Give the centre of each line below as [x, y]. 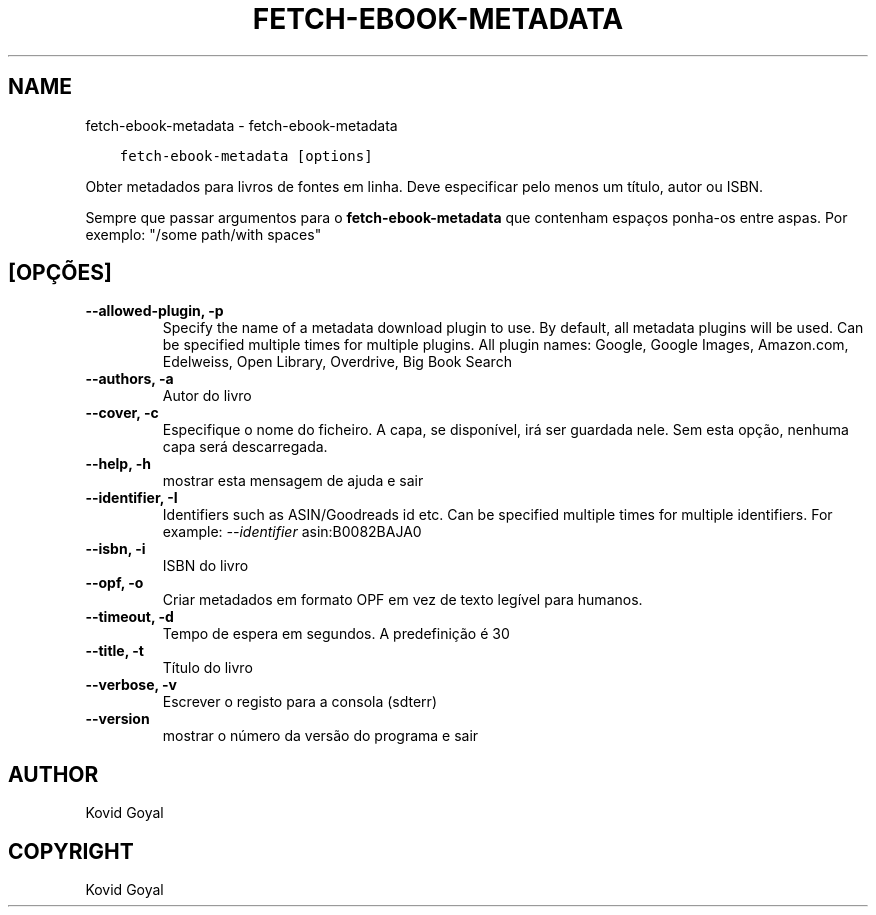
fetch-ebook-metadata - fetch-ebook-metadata [241, 125]
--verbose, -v [131, 685]
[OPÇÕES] [60, 273]
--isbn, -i [115, 549]
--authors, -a [129, 379]
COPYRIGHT [71, 851]
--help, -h [118, 464]
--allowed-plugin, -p [154, 311]
